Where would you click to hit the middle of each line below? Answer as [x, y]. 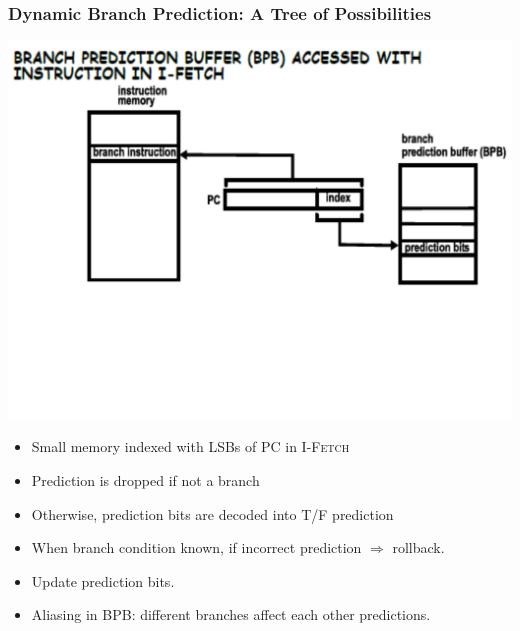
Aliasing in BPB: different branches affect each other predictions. [231, 614]
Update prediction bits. [103, 580]
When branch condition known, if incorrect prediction [196, 547]
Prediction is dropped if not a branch [145, 479]
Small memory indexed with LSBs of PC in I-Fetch [190, 446]
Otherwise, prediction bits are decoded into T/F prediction [212, 513]
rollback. [418, 547]
